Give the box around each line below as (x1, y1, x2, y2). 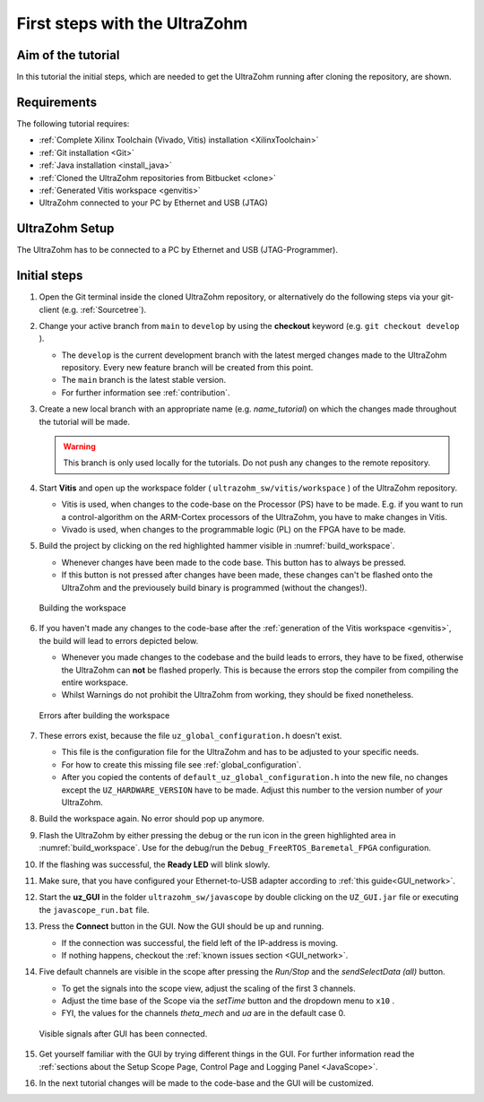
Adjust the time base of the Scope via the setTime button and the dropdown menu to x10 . (61, 995, 394, 1006)
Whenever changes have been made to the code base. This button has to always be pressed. (61, 557, 407, 568)
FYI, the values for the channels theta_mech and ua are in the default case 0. (61, 1008, 346, 1019)
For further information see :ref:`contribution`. (61, 386, 230, 398)
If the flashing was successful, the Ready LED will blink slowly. (39, 859, 271, 870)
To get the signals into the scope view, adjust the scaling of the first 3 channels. (61, 983, 356, 994)
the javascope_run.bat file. (39, 904, 150, 915)
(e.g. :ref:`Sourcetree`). (61, 304, 147, 315)
